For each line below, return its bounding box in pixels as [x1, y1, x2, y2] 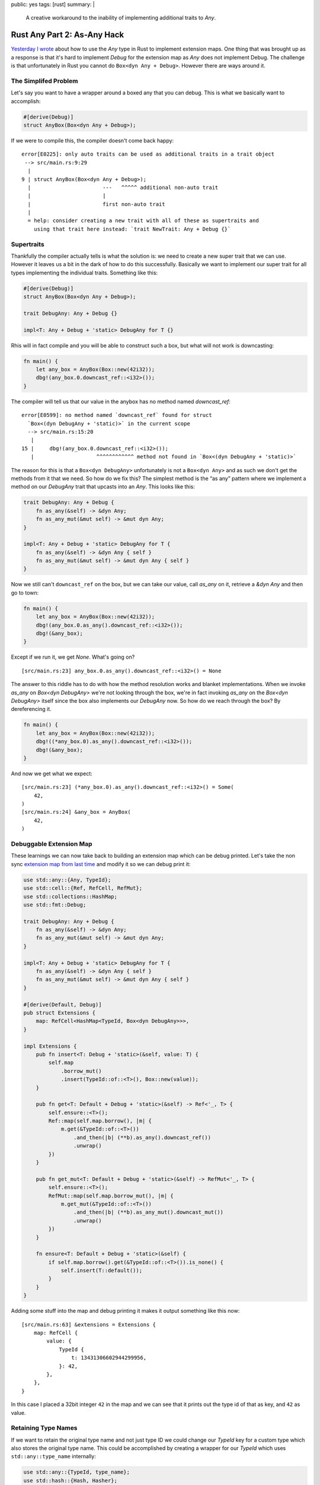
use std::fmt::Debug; [23, 901, 87, 908]
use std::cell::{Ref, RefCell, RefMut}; [23, 885, 142, 892]
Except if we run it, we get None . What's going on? [11, 653, 135, 661]
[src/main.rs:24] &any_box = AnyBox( [21, 808, 132, 816]
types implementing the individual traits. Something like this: [11, 269, 158, 276]
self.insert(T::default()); [60, 1267, 142, 1274]
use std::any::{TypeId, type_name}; [23, 1469, 130, 1475]
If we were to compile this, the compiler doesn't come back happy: [11, 137, 174, 144]
